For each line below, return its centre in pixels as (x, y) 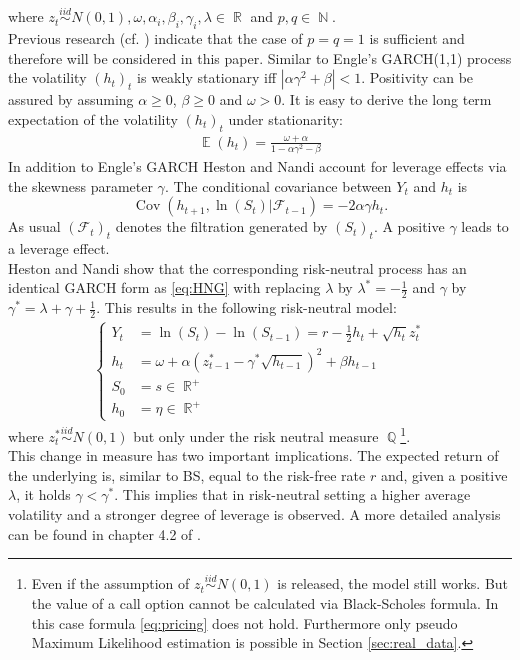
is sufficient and (417, 38)
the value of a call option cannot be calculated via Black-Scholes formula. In (265, 603)
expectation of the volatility (93, 118)
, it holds (43, 494)
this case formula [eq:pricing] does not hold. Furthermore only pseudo (244, 622)
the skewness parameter (80, 185)
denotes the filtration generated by (221, 226)
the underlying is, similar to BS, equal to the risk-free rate (187, 474)
